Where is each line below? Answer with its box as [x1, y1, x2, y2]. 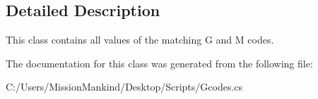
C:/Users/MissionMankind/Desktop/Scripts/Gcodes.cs [6, 79, 243, 94]
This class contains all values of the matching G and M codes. [6, 32, 274, 47]
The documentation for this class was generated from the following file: [6, 55, 313, 70]
